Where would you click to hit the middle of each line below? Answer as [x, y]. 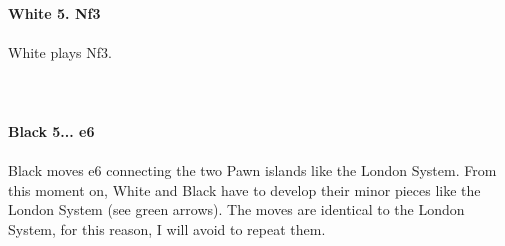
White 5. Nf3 [54, 13]
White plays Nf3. [60, 52]
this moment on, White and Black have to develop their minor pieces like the [244, 189]
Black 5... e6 [51, 130]
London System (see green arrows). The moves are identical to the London [236, 209]
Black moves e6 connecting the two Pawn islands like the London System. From [252, 169]
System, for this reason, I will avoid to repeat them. [167, 228]
